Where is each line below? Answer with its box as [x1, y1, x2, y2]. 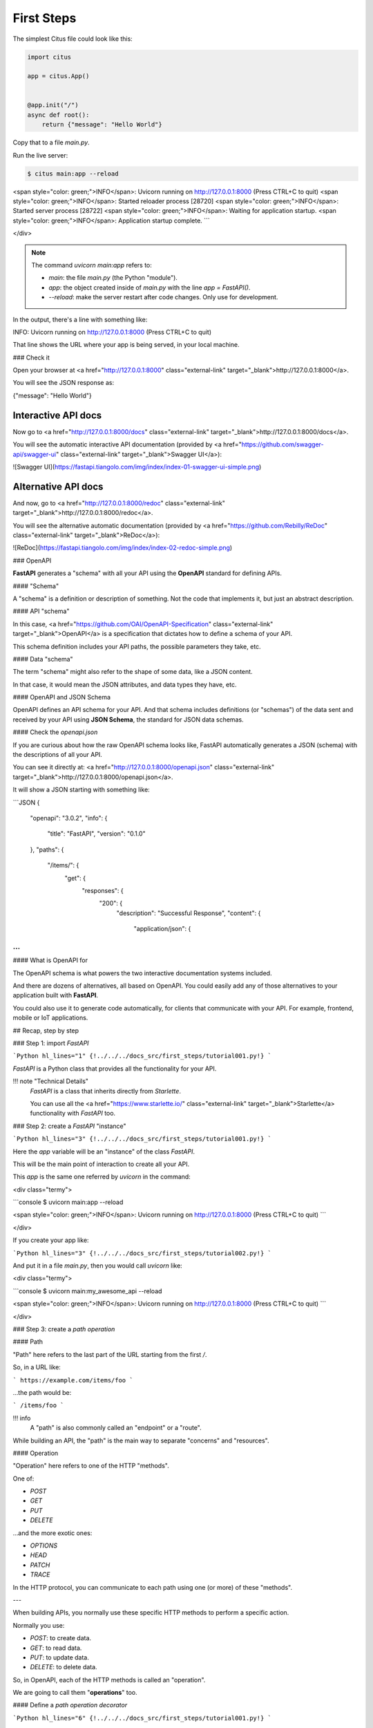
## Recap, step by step [12, 1026, 79, 1035]
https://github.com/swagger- [241, 440, 324, 449]
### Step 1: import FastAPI [12, 1039, 89, 1047]
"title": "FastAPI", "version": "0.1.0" [47, 829, 146, 838]
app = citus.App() [27, 73, 90, 80]
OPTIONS [30, 1541, 58, 1550]
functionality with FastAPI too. [30, 1109, 116, 1118]
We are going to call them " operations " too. [12, 1689, 137, 1697]
